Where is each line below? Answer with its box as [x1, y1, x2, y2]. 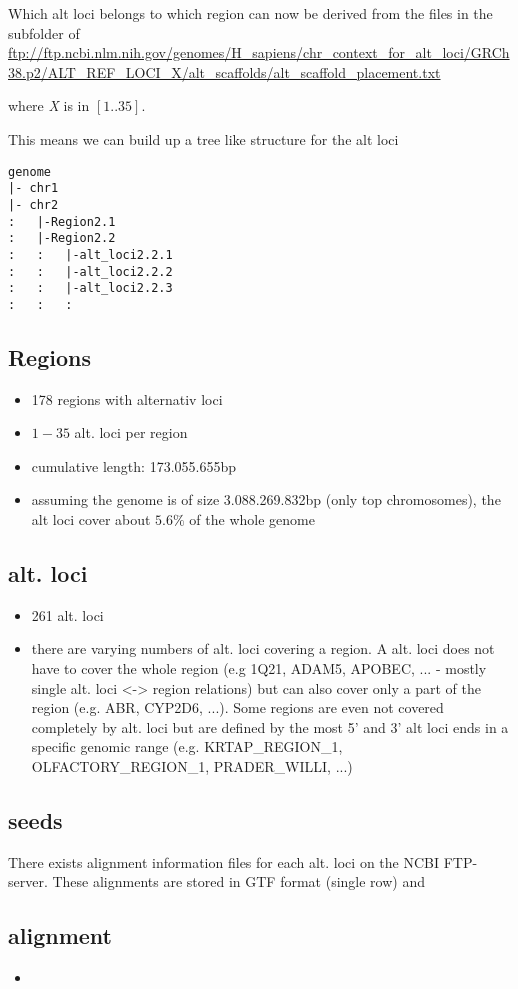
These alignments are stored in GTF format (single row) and [52, 871, 425, 892]
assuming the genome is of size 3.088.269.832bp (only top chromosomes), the [31, 489, 501, 510]
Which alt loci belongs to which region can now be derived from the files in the [8, 3, 493, 23]
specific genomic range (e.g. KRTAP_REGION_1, [31, 736, 343, 757]
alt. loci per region [74, 422, 188, 443]
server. [8, 871, 48, 892]
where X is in [8, 95, 90, 116]
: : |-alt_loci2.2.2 [8, 264, 173, 279]
